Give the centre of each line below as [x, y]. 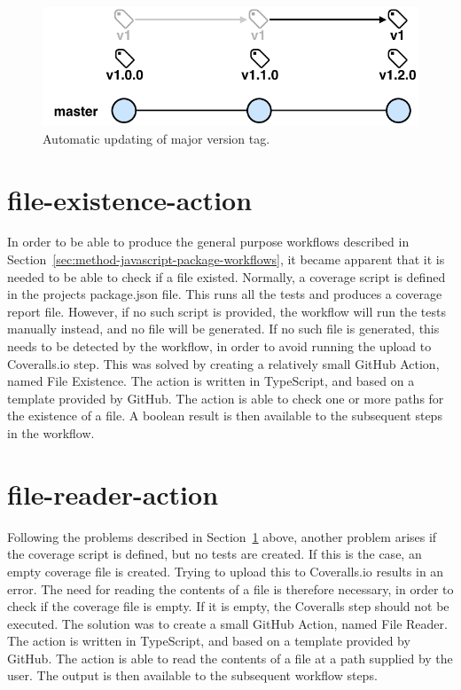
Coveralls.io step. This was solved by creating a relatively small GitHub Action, [223, 363]
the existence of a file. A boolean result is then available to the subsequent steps [225, 416]
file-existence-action [130, 199]
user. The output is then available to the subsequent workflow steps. [192, 675]
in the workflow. [51, 433]
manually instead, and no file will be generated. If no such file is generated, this [223, 329]
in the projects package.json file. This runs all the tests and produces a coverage [225, 294]
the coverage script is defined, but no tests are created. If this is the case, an [215, 554]
